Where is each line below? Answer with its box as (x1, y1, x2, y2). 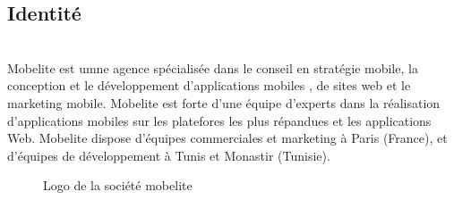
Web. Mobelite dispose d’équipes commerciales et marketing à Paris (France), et (7, 129, 448, 147)
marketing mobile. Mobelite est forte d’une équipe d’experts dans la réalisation (7, 93, 441, 112)
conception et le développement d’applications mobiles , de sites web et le (7, 76, 411, 95)
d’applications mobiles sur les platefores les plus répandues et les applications (7, 111, 432, 129)
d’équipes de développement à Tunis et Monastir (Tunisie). (7, 146, 330, 164)
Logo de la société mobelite (43, 176, 193, 195)
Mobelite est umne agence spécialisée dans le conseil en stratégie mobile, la (7, 58, 418, 77)
